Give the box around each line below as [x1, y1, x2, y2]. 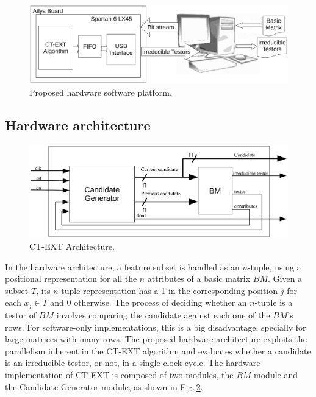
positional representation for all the [5, 272, 137, 285]
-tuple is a [254, 296, 293, 309]
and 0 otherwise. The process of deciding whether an [50, 296, 247, 309]
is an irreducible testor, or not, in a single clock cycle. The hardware [5, 356, 260, 369]
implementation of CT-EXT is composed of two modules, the [5, 368, 234, 381]
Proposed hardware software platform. [29, 85, 172, 98]
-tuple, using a [247, 260, 301, 273]
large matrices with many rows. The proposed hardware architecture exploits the [5, 332, 307, 345]
